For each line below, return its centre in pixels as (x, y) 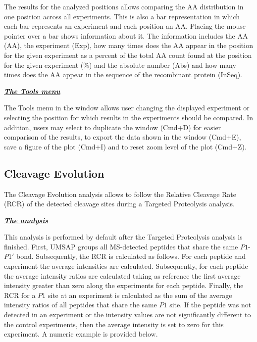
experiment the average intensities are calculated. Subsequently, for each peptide (126, 266)
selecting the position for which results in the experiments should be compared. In (129, 117)
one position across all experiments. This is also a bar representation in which (122, 16)
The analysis (26, 220)
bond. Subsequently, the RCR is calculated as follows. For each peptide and (131, 256)
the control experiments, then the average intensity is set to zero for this (114, 324)
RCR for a (20, 295)
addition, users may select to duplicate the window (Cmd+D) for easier (113, 127)
